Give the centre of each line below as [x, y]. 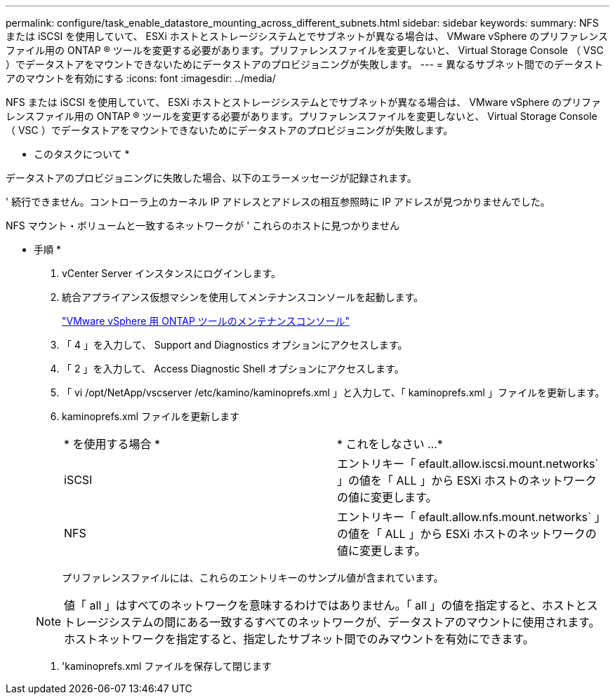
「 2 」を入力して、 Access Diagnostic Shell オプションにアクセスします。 [233, 369]
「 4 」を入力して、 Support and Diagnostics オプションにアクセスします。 [235, 345]
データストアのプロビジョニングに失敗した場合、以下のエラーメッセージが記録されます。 [211, 178]
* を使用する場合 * [112, 444]
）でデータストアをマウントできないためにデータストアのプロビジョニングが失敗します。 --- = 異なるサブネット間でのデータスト [304, 64]
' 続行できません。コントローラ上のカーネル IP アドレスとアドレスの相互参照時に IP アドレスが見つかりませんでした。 [278, 202]
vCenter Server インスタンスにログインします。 [171, 273]
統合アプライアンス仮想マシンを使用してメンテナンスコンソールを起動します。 [243, 297]
